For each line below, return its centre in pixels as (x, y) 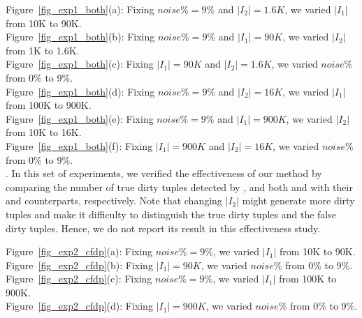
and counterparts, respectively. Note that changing (114, 200)
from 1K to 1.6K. (43, 50)
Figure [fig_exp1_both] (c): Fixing (80, 64)
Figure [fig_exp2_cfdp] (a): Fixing (79, 251)
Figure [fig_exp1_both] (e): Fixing (80, 118)
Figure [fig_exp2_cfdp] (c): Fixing (79, 279)
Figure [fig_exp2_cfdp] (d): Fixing (79, 306)
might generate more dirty (298, 200)
